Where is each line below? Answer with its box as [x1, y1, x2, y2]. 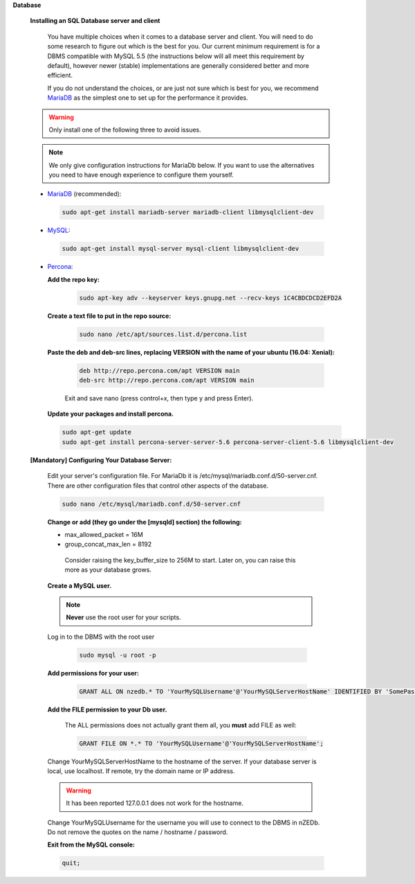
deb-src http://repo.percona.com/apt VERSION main [79, 376, 255, 384]
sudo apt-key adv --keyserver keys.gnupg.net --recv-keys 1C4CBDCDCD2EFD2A [79, 294, 342, 301]
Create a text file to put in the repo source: [47, 312, 172, 320]
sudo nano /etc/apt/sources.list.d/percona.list [79, 330, 248, 338]
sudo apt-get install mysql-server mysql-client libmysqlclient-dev [62, 245, 299, 253]
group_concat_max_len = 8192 [64, 540, 152, 549]
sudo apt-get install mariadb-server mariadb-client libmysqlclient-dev [62, 209, 314, 216]
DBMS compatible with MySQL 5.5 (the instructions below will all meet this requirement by [47, 52, 304, 60]
